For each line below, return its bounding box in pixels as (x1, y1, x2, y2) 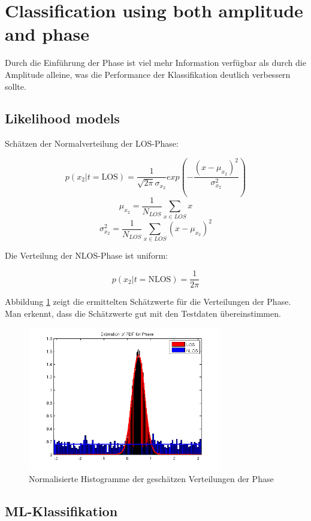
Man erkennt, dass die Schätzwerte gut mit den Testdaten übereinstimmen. (5, 307, 281, 319)
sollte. (5, 80, 26, 92)
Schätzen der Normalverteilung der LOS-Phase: (5, 137, 179, 150)
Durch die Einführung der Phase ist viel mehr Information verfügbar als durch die (5, 56, 306, 69)
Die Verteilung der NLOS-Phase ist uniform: (5, 249, 168, 262)
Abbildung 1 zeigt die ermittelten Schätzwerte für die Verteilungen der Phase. (5, 295, 291, 308)
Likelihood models (5, 109, 120, 128)
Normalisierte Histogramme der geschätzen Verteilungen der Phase (29, 472, 274, 484)
